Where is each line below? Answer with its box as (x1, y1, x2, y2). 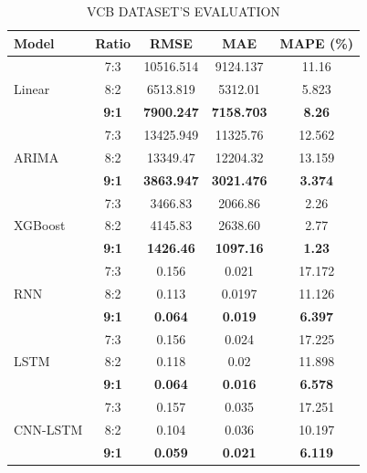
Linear (14, 79, 50, 99)
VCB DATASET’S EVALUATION (87, 2, 280, 20)
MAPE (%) (279, 33, 353, 52)
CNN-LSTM (14, 419, 83, 438)
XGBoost (14, 215, 66, 235)
